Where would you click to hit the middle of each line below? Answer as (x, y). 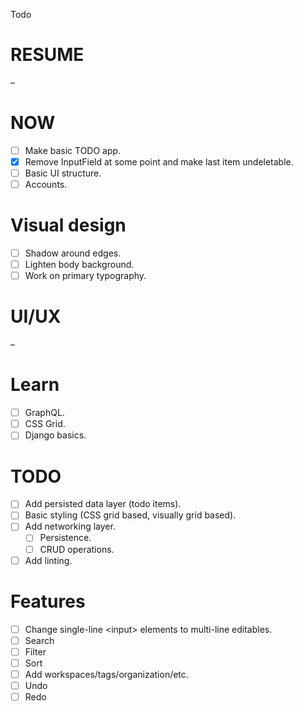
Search (39, 640)
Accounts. (46, 185)
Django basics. (55, 435)
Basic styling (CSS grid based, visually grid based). (130, 515)
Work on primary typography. (85, 276)
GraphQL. (44, 413)
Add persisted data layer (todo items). (103, 504)
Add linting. (48, 560)
